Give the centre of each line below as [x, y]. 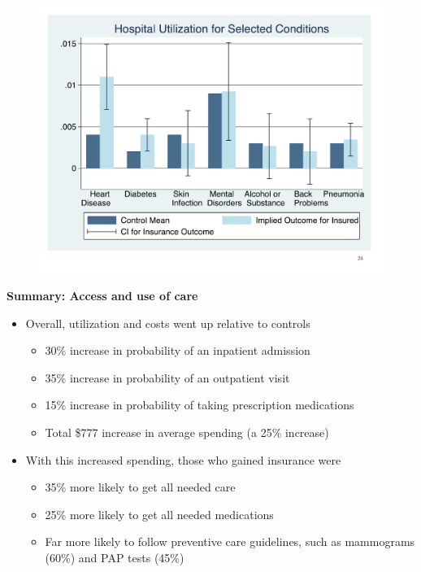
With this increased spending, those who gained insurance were [183, 459]
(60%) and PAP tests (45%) [115, 558]
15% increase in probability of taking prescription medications [200, 405]
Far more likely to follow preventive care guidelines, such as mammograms [230, 541]
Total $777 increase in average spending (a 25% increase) [187, 432]
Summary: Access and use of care [102, 296]
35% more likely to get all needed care [140, 487]
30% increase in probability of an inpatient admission [178, 350]
